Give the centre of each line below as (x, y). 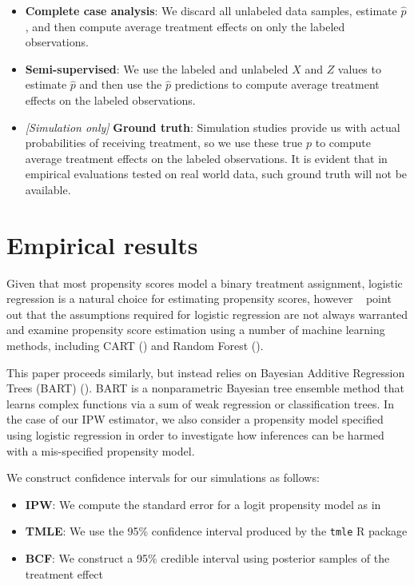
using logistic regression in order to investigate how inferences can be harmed (195, 435)
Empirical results (102, 244)
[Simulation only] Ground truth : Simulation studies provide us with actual (213, 127)
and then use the (121, 84)
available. (48, 189)
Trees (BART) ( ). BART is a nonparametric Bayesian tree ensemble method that (205, 388)
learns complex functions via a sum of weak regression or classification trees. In (200, 403)
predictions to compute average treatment (277, 84)
